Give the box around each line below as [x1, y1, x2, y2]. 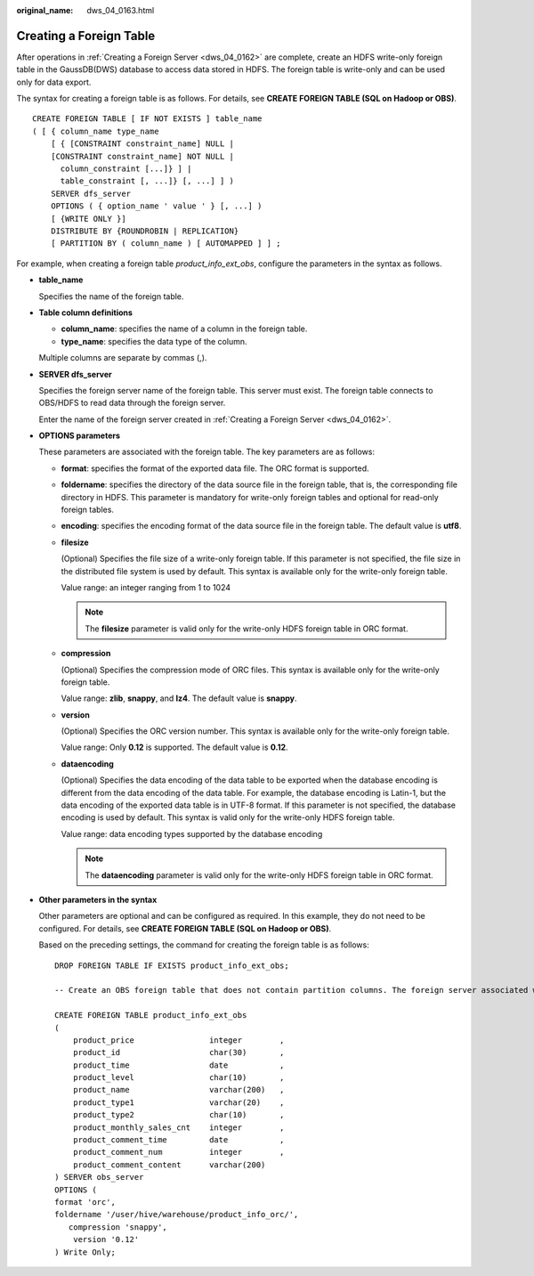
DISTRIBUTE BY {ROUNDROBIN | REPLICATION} [50, 225, 239, 236]
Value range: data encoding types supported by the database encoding [61, 828, 323, 839]
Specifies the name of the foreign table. [38, 290, 184, 302]
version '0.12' [72, 1234, 140, 1245]
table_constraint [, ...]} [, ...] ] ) [60, 176, 235, 186]
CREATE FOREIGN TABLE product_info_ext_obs [54, 1011, 247, 1020]
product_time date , [72, 1060, 285, 1070]
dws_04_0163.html [86, 5, 155, 15]
